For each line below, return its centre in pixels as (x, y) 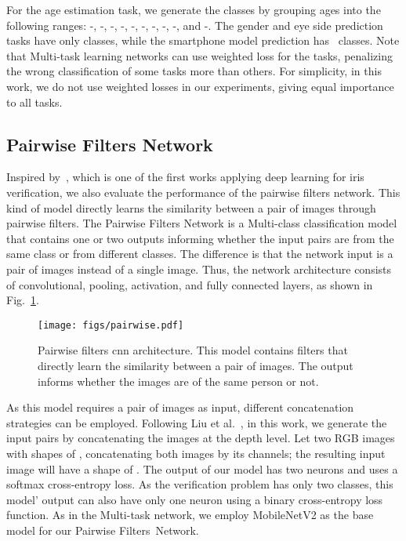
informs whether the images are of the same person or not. (178, 381)
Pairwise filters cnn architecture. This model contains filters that (193, 350)
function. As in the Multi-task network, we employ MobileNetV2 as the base (190, 515)
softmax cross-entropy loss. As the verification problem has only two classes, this (200, 484)
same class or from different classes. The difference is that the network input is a (200, 254)
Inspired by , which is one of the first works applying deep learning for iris (185, 177)
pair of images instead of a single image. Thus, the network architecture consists (199, 269)
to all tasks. (34, 102)
